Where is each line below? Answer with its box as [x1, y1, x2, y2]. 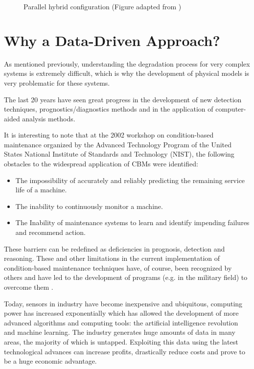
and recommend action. [15, 227, 86, 237]
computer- [215, 104, 246, 114]
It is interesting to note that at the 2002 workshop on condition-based [4, 130, 214, 140]
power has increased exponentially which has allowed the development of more [4, 308, 239, 318]
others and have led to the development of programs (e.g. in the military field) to [4, 272, 248, 282]
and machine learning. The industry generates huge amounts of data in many [4, 327, 235, 337]
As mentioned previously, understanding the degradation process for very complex [4, 58, 250, 69]
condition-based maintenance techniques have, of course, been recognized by [4, 262, 232, 273]
